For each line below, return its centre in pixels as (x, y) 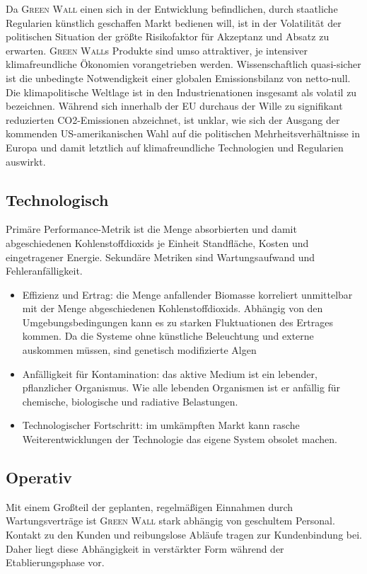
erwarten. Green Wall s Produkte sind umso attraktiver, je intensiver (157, 50)
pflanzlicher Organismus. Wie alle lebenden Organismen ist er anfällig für (181, 388)
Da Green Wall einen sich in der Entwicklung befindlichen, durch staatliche (172, 8)
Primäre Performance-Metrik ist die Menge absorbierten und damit (151, 229)
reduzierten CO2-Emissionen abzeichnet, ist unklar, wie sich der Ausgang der (173, 119)
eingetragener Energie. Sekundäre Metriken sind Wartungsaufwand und (160, 257)
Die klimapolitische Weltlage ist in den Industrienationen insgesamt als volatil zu (181, 92)
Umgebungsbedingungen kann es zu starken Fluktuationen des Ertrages (178, 322)
